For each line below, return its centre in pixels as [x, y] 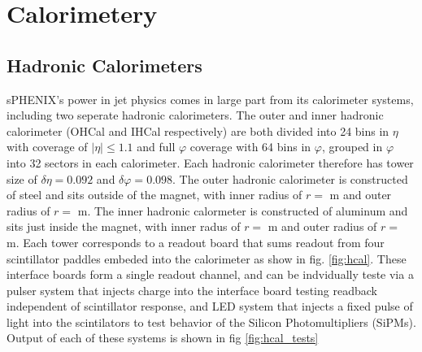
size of [22, 178]
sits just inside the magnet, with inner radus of [124, 226]
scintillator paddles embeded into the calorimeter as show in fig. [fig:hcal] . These [207, 258]
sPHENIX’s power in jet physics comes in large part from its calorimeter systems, [210, 99]
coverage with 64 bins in [250, 147]
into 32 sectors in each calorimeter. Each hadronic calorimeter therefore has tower [210, 162]
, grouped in [352, 147]
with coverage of [47, 147]
